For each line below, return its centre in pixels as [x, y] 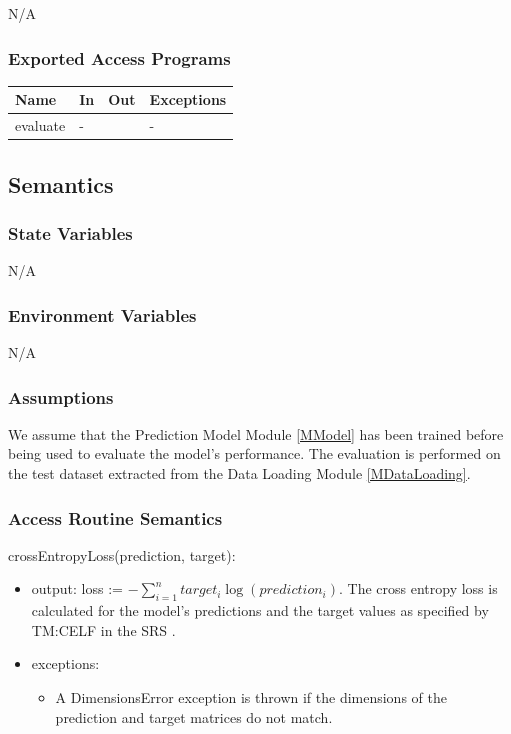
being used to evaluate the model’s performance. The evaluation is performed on [254, 453]
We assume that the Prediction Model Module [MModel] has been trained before [256, 433]
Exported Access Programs [119, 57]
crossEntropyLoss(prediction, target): [122, 554]
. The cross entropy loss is [418, 588]
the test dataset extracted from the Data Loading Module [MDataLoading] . [239, 473]
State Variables [70, 232]
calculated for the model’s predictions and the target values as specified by [260, 610]
